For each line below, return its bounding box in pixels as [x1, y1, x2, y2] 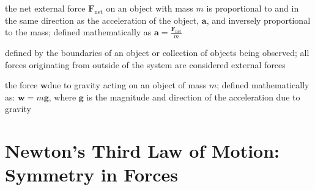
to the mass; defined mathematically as [5, 26, 152, 38]
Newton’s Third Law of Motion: [5, 138, 280, 163]
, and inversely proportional [206, 13, 311, 26]
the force [5, 79, 38, 91]
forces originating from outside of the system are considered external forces [5, 58, 286, 71]
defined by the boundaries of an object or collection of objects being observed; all [5, 46, 309, 59]
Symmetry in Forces [5, 162, 179, 187]
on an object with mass [106, 2, 193, 14]
